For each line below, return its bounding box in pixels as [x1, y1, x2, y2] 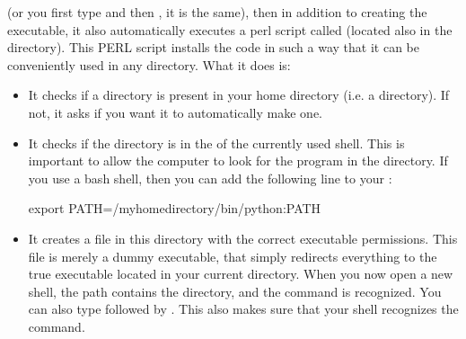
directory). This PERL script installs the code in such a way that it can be [7, 38, 419, 57]
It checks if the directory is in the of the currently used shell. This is [28, 133, 405, 152]
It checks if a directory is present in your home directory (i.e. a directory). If [28, 85, 450, 104]
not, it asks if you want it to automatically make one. [28, 103, 322, 121]
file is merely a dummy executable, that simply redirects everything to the [28, 246, 437, 265]
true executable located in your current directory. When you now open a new [28, 264, 453, 283]
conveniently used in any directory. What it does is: [7, 55, 291, 74]
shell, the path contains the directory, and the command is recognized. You [28, 281, 442, 300]
